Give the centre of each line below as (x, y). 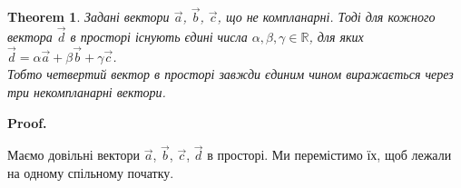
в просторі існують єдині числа (159, 37)
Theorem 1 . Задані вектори (88, 17)
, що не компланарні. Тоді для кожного (326, 17)
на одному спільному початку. (91, 173)
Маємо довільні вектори (74, 155)
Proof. (27, 122)
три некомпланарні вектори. (87, 92)
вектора (30, 37)
